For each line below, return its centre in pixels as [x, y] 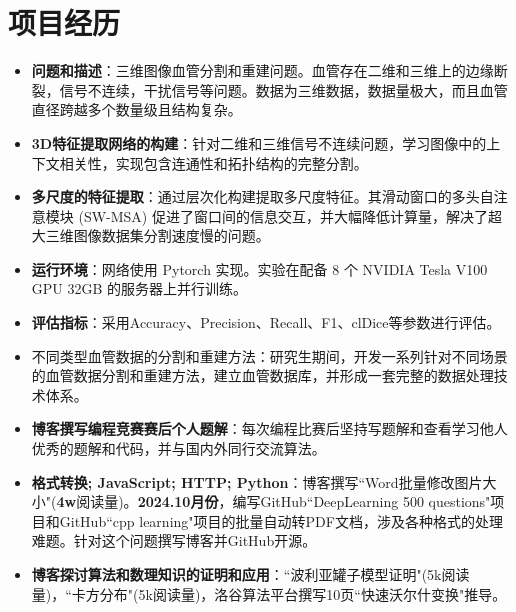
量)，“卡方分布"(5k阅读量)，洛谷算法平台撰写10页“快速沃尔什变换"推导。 [269, 593]
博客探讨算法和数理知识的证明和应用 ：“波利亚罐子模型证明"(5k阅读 [250, 574]
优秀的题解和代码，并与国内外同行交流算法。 [178, 448]
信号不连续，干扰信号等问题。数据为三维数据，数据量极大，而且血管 [283, 89]
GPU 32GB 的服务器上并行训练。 [139, 288]
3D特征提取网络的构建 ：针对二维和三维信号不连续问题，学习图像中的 [259, 142]
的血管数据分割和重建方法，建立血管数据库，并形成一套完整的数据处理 [262, 375]
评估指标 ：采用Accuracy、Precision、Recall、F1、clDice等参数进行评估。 [266, 322]
